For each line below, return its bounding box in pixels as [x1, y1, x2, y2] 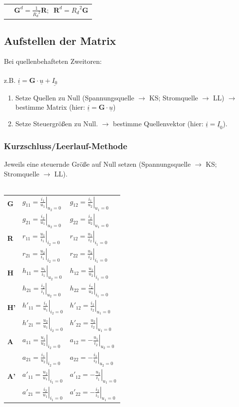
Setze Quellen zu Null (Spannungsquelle [15, 92, 134, 102]
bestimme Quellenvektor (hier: [113, 118, 203, 128]
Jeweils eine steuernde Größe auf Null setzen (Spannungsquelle [4, 159, 191, 169]
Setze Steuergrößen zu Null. [15, 118, 98, 128]
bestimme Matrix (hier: [15, 102, 85, 112]
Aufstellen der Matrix [4, 33, 116, 48]
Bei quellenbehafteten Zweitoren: [4, 56, 102, 66]
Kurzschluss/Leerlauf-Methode [4, 139, 128, 152]
